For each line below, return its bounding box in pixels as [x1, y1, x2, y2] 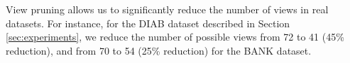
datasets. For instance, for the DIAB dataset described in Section [6, 15, 290, 30]
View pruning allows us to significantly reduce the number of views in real [6, 2, 329, 16]
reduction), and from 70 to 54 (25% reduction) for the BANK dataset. [6, 43, 312, 57]
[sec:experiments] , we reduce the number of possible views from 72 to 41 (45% [6, 29, 344, 44]
